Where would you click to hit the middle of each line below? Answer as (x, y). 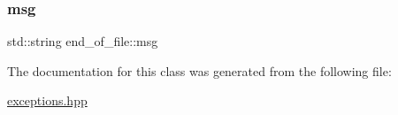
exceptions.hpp (47, 100)
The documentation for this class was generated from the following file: (199, 70)
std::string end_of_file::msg (83, 41)
